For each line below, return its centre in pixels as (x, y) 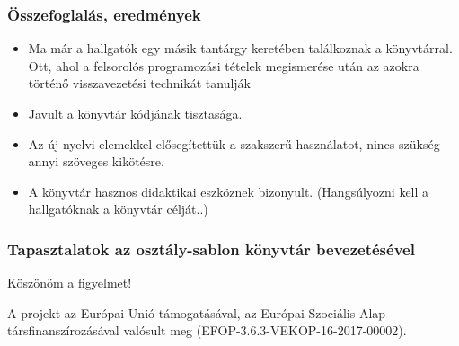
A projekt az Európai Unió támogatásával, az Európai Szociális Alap (197, 312)
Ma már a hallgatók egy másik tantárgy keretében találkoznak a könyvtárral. (240, 48)
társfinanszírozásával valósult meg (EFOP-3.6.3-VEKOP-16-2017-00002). (207, 330)
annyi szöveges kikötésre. (96, 161)
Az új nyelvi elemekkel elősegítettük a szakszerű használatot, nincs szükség (234, 143)
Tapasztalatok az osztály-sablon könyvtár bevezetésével (211, 248)
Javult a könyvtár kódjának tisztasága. (135, 113)
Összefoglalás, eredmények (104, 14)
